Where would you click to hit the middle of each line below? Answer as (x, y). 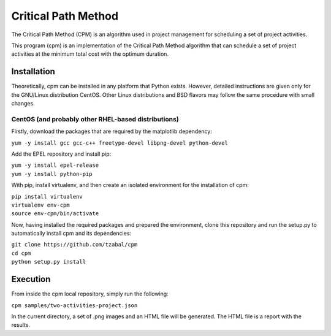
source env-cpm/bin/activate (55, 214)
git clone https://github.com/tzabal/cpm (74, 245)
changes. (23, 104)
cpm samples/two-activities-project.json (74, 305)
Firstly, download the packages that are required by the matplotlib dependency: (112, 131)
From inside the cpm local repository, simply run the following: (90, 294)
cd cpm (21, 253)
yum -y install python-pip (52, 174)
